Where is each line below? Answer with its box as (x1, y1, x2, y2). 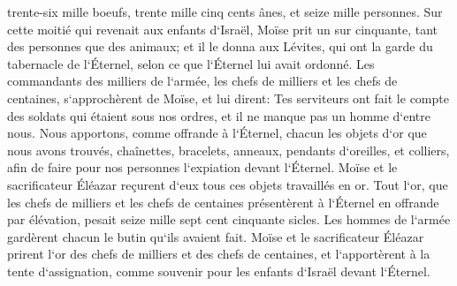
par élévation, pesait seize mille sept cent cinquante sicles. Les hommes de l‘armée (7, 210, 451, 229)
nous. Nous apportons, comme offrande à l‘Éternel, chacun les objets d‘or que (7, 124, 427, 142)
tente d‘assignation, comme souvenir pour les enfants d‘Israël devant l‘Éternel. (7, 261, 430, 280)
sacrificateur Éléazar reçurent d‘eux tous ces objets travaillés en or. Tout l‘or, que (7, 175, 448, 193)
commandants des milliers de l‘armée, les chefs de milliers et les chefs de (7, 71, 398, 90)
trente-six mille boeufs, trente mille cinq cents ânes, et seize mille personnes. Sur (7, 3, 443, 20)
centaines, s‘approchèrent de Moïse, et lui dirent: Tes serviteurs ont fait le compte (7, 88, 449, 107)
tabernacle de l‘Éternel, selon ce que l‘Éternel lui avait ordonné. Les (7, 54, 375, 72)
